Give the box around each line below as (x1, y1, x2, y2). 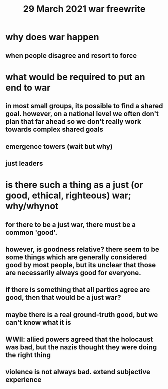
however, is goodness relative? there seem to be (5, 245, 159, 253)
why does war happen (5, 31, 99, 43)
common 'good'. (5, 228, 58, 237)
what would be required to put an (5, 71, 145, 83)
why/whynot (5, 201, 59, 212)
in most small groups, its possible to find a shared (5, 102, 163, 110)
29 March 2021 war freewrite (23, 3, 146, 15)
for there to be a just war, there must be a (5, 220, 136, 229)
